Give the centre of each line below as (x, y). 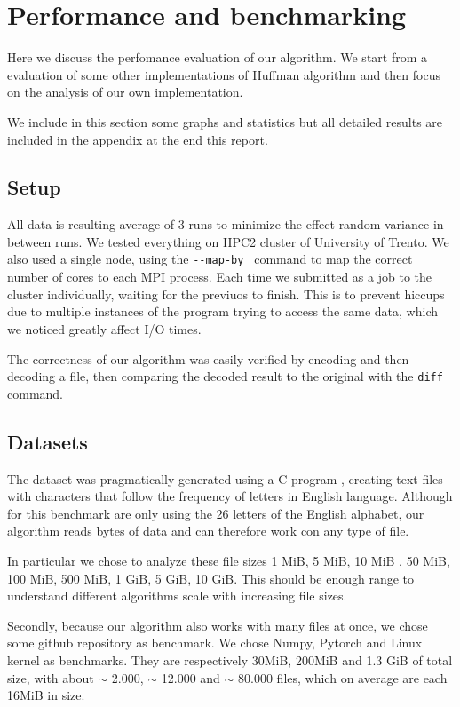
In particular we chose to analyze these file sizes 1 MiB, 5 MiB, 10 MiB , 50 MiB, (229, 560)
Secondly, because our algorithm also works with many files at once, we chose (218, 625)
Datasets (48, 441)
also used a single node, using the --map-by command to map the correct (210, 259)
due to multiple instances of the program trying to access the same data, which (223, 311)
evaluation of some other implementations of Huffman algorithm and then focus (224, 74)
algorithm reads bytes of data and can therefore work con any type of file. (208, 531)
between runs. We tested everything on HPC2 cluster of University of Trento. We (228, 241)
